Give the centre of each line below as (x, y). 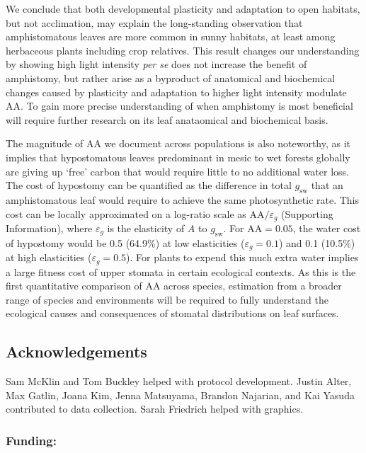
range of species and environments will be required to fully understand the (167, 299)
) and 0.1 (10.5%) (317, 242)
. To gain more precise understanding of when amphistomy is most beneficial (187, 106)
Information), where (49, 228)
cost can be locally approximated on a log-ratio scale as (126, 213)
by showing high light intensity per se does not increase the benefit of (156, 64)
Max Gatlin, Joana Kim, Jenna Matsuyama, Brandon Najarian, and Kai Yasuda (180, 395)
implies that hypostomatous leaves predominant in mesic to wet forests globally (178, 157)
